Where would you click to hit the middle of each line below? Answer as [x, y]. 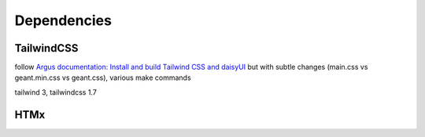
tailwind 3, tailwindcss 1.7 [56, 92]
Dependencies [63, 20]
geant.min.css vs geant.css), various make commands [103, 78]
